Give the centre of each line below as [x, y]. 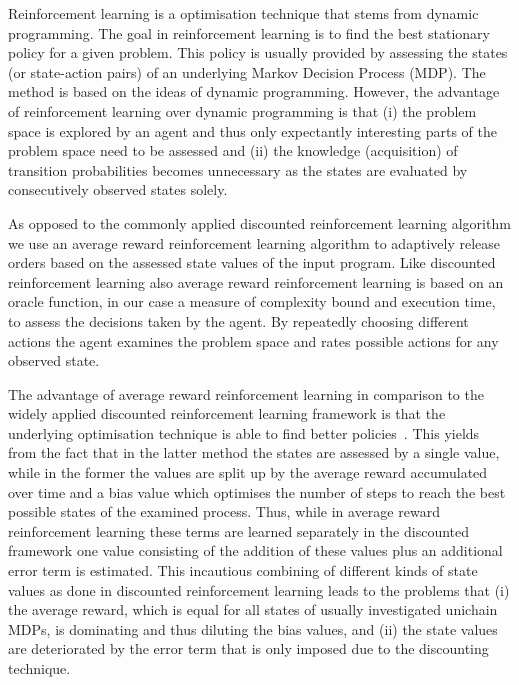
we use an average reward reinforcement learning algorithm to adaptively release [254, 242]
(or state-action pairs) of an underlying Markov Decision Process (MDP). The [247, 71]
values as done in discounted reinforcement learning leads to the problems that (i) [259, 589]
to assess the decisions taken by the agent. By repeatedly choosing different [238, 320]
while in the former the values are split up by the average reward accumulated [248, 472]
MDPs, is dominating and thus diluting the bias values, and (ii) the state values [253, 628]
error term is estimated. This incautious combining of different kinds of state [243, 570]
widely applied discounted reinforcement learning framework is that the [227, 413]
